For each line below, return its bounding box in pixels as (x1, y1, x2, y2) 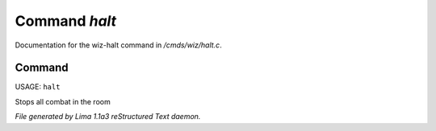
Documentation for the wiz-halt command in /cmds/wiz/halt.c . (15, 40, 222, 50)
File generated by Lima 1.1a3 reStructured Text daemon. (15, 112, 201, 121)
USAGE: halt (15, 82, 61, 92)
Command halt (15, 12, 117, 30)
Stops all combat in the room (15, 96, 111, 106)
